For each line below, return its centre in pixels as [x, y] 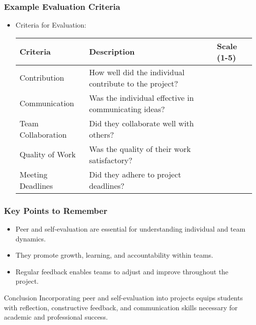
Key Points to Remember [56, 210]
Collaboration [43, 134]
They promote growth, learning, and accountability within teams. [114, 255]
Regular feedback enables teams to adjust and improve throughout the [122, 271]
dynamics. [31, 238]
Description [112, 52]
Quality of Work [48, 154]
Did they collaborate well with [142, 123]
